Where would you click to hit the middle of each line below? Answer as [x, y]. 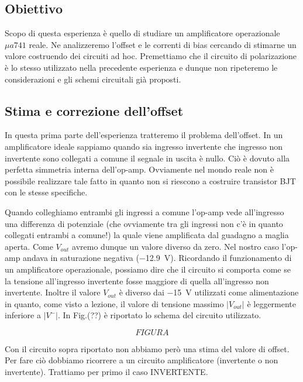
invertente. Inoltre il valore [53, 292]
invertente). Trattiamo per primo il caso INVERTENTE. [106, 372]
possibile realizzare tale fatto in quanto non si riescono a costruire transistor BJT [150, 180]
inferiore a [23, 315]
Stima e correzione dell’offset [94, 110]
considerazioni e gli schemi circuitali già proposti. [93, 79]
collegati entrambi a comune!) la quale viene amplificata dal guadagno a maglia [147, 235]
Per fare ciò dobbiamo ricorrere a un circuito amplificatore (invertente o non [142, 360]
